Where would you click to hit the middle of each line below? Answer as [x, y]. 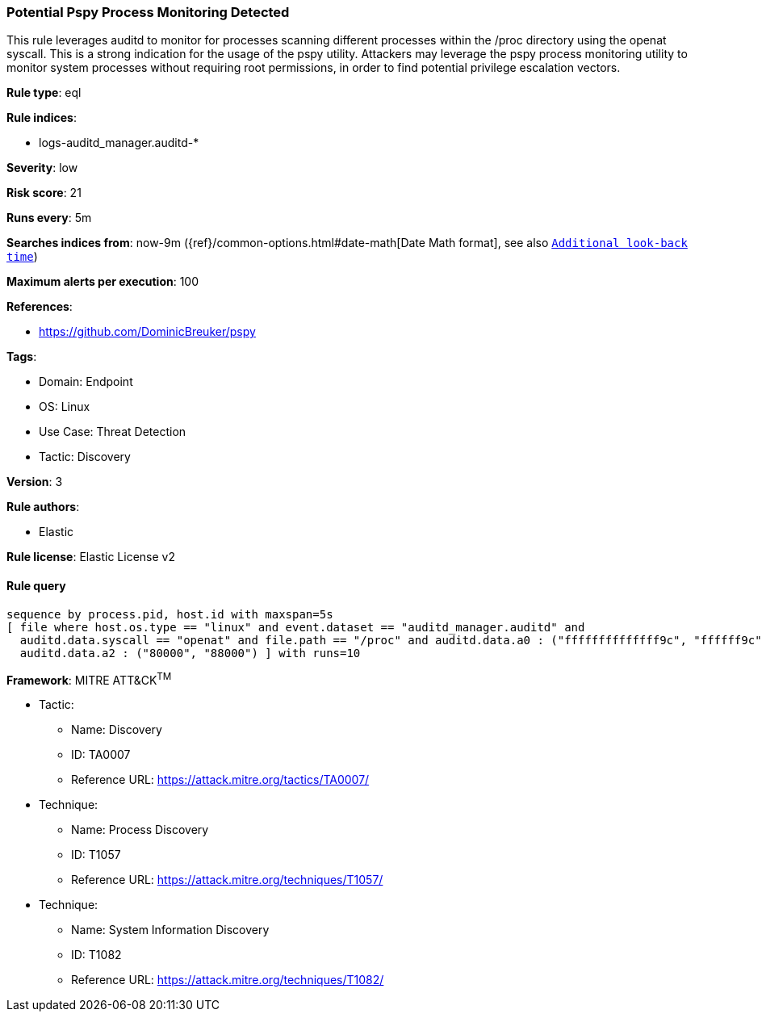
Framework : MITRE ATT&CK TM [89, 679]
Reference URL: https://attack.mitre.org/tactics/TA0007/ [220, 780]
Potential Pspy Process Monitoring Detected [148, 12]
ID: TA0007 [101, 755]
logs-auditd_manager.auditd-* [119, 143]
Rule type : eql [44, 93]
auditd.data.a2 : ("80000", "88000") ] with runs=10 [190, 653]
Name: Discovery [117, 730]
